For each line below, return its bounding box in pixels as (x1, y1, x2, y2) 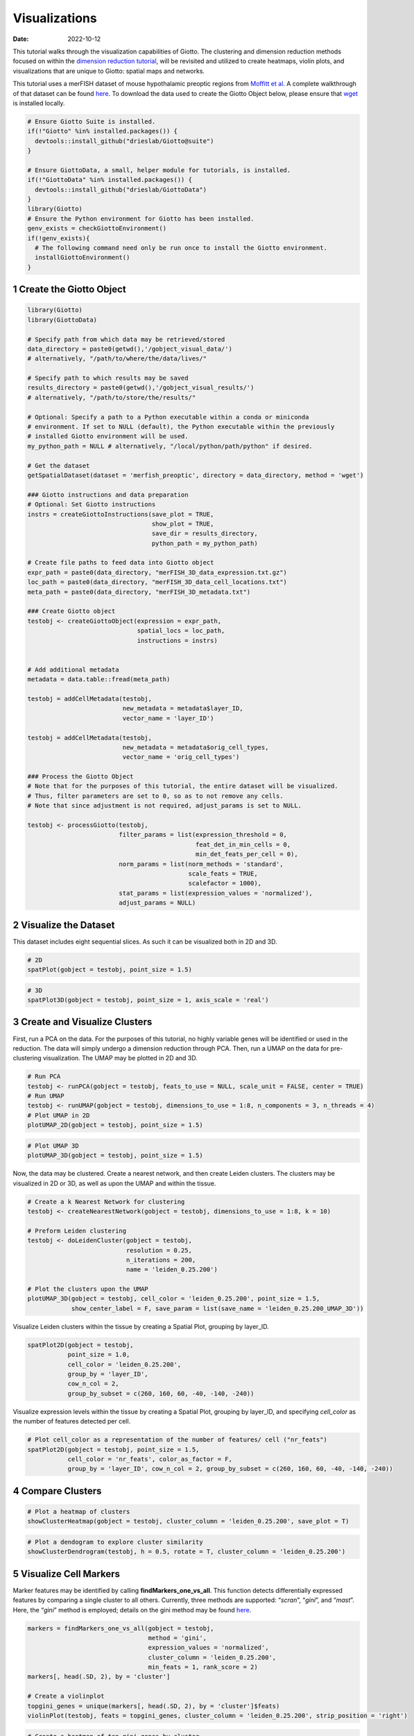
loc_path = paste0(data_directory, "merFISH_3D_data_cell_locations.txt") (27, 578, 288, 586)
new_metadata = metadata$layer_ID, (122, 705, 243, 712)
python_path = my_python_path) (151, 539, 258, 547)
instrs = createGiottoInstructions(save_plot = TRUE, (27, 510, 214, 518)
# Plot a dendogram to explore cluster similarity (27, 1538, 204, 1546)
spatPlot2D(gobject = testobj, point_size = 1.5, (27, 1445, 200, 1453)
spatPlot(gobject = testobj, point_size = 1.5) (27, 966, 192, 974)
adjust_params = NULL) (119, 899, 196, 907)
